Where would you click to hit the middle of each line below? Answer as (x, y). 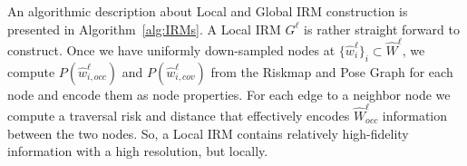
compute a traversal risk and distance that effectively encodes (179, 116)
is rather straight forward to (382, 29)
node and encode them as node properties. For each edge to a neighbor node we (229, 94)
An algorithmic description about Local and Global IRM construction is (208, 11)
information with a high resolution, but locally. (138, 151)
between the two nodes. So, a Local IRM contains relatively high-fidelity (208, 133)
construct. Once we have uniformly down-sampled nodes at (171, 49)
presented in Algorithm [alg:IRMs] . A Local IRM (144, 29)
